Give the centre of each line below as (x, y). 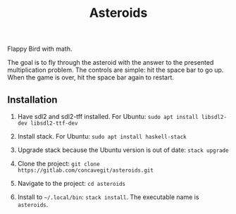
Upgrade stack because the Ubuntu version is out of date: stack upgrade (123, 150)
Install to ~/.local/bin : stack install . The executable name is (108, 197)
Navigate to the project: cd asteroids (71, 183)
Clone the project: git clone (58, 164)
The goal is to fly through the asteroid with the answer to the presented (111, 63)
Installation (32, 100)
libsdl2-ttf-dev (54, 123)
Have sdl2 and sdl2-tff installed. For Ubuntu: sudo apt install (108, 117)
